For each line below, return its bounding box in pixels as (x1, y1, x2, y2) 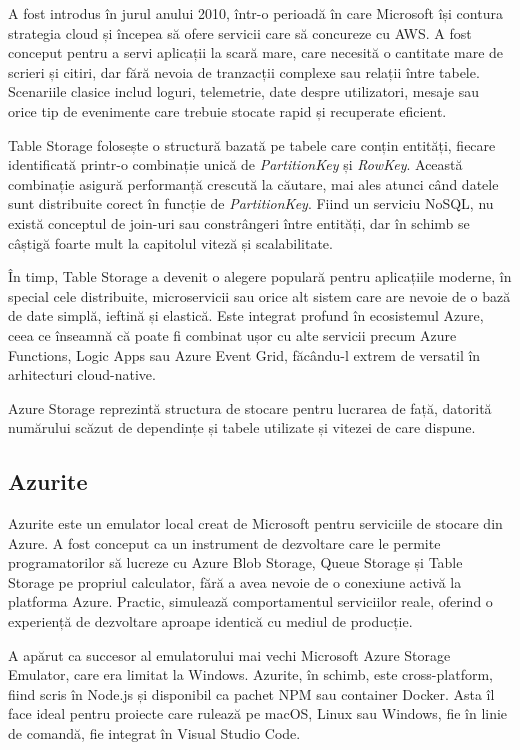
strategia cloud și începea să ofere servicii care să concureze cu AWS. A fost (8, 22, 472, 43)
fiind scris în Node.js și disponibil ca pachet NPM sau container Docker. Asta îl (8, 683, 495, 704)
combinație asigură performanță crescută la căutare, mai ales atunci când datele (8, 173, 499, 194)
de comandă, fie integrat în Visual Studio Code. (8, 723, 301, 744)
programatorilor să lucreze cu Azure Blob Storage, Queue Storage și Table (8, 552, 463, 573)
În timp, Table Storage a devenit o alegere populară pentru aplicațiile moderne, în (8, 266, 512, 287)
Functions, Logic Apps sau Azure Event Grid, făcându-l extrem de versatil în (8, 344, 481, 365)
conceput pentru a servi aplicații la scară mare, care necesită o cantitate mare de (8, 42, 504, 63)
